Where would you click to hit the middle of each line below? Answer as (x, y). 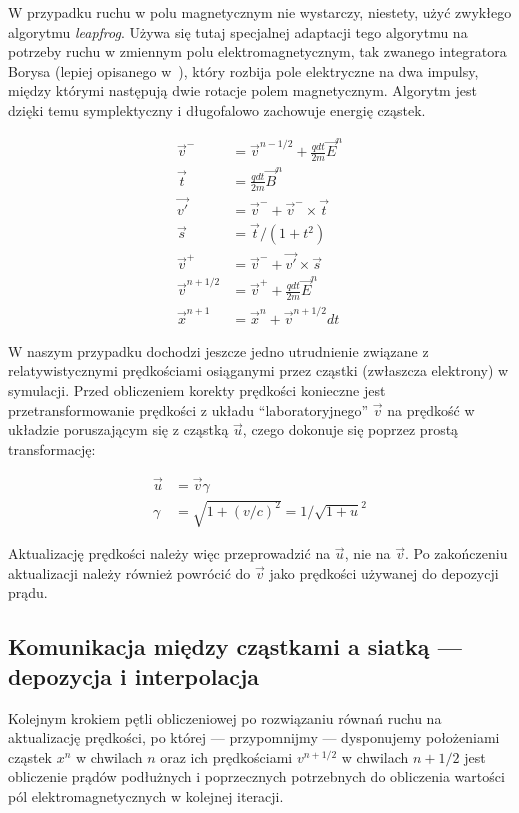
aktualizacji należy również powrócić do (129, 572)
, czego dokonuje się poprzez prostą (350, 429)
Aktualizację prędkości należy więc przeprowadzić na (169, 553)
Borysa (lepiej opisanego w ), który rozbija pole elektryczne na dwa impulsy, (243, 70)
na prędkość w (431, 409)
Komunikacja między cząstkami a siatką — (235, 646)
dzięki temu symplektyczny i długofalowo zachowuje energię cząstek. (217, 109)
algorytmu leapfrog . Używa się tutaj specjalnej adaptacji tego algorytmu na (238, 31)
